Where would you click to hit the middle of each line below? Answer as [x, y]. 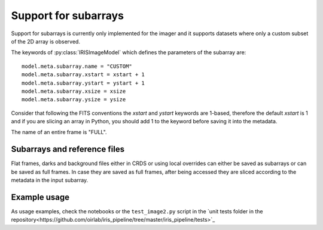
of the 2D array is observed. [46, 41]
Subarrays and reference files [68, 149]
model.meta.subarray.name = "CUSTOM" [77, 66]
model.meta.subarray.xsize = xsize [74, 91]
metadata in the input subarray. [50, 180]
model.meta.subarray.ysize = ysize [74, 100]
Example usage [40, 197]
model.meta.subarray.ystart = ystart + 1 [83, 83]
